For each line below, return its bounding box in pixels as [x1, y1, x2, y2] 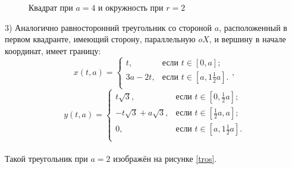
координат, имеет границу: [5, 44, 101, 57]
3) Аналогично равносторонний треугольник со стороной [5, 21, 212, 33]
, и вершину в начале [209, 33, 286, 45]
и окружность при [98, 1, 164, 13]
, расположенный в [219, 21, 287, 33]
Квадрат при [29, 1, 73, 13]
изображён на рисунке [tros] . [113, 152, 217, 165]
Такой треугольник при [5, 152, 88, 165]
